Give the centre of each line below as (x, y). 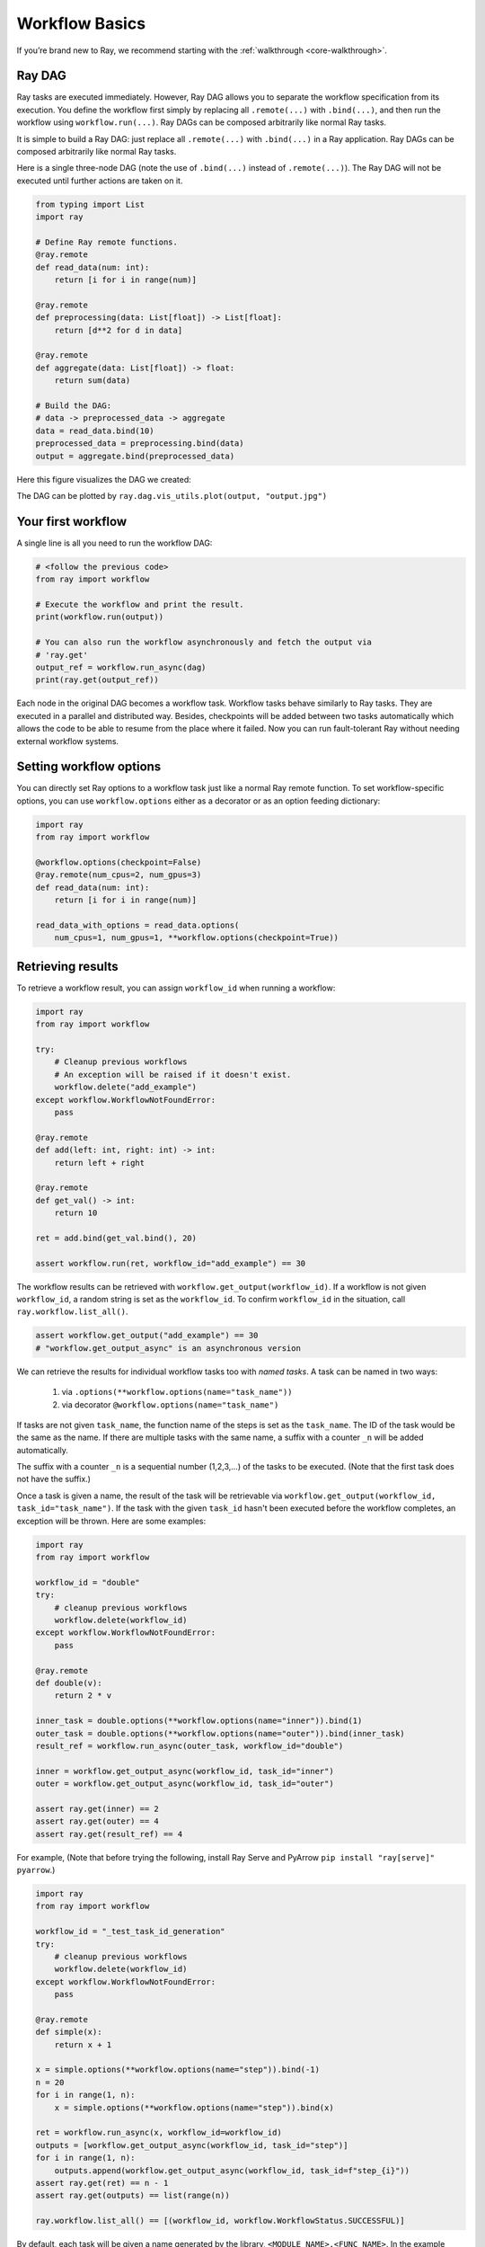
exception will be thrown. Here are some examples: (111, 1521)
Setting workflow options (89, 767)
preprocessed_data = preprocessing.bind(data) (140, 444)
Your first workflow (72, 521)
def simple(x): (69, 2032)
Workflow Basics (81, 23)
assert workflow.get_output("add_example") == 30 (147, 1336)
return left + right (100, 1163)
